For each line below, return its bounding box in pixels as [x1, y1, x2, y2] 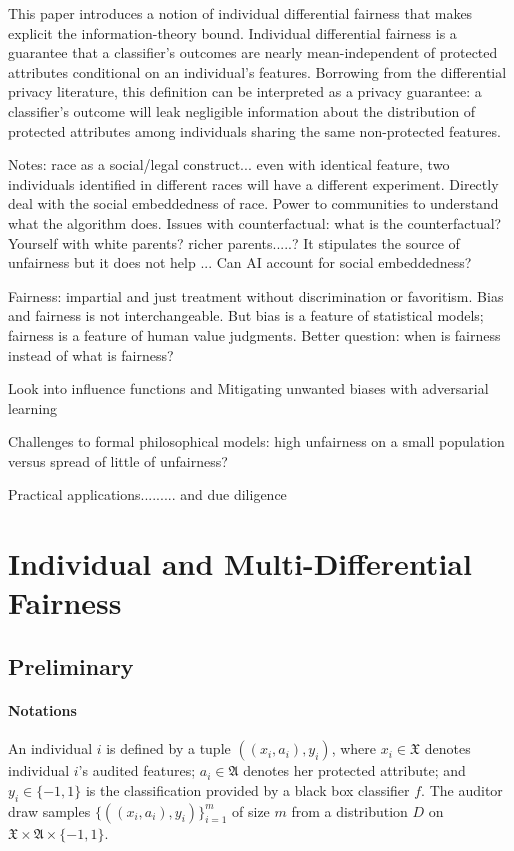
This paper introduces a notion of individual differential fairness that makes [8, 3, 473, 23]
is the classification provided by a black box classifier [85, 779, 410, 800]
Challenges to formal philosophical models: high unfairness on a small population [8, 431, 505, 452]
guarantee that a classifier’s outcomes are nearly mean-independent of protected [8, 42, 498, 63]
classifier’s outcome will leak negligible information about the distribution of [8, 100, 476, 121]
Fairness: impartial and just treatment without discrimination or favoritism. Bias [8, 285, 504, 306]
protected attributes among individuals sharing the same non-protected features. [8, 120, 501, 141]
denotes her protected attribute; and [243, 760, 466, 781]
